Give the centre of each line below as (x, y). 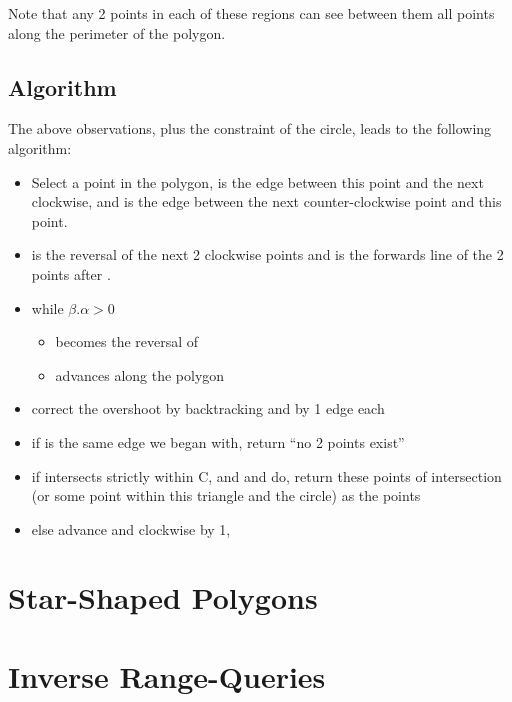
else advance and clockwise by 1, (131, 528)
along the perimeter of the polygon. (117, 32)
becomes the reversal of (127, 341)
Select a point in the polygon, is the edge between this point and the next (257, 181)
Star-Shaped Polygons (163, 597)
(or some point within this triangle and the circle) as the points (226, 495)
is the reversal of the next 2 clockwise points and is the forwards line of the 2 (267, 254)
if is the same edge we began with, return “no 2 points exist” (218, 441)
